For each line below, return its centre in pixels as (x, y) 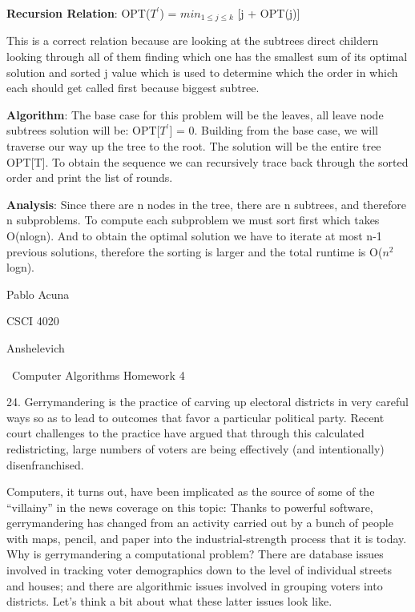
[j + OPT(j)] (269, 13)
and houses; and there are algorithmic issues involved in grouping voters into (195, 585)
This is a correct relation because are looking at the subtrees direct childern (193, 40)
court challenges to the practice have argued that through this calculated (185, 433)
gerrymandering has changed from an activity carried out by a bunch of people (200, 523)
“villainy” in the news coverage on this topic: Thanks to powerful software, (190, 507)
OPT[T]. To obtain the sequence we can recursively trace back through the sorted (207, 161)
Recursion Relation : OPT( (79, 13)
